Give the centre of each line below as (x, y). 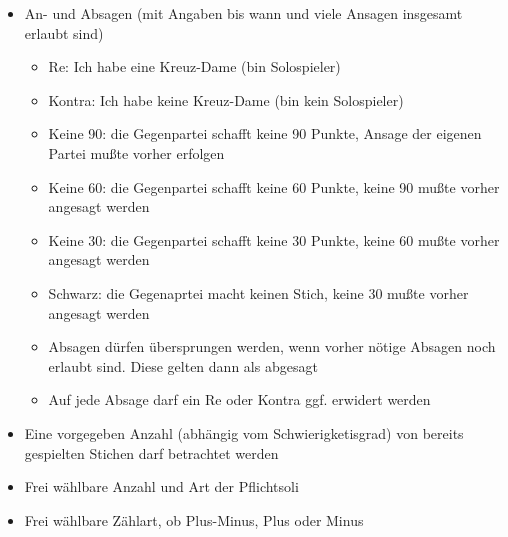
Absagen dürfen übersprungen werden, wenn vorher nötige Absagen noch (272, 346)
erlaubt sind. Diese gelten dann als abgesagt (183, 365)
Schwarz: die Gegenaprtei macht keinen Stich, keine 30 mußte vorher (258, 292)
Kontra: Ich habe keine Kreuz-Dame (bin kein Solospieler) (226, 99)
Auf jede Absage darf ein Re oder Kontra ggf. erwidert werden (239, 399)
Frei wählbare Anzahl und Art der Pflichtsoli (161, 486)
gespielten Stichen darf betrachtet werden (151, 452)
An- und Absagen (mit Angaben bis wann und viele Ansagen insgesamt (243, 13)
